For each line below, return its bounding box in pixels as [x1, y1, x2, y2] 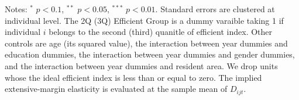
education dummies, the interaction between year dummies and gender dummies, [5, 48, 295, 60]
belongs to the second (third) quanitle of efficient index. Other [49, 26, 273, 38]
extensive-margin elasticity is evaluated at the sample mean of [5, 83, 228, 95]
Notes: [5, 3, 28, 15]
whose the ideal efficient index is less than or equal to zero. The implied [5, 71, 262, 83]
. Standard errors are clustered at [155, 3, 275, 15]
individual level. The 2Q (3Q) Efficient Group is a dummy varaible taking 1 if [5, 14, 284, 26]
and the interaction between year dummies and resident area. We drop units [5, 59, 278, 72]
